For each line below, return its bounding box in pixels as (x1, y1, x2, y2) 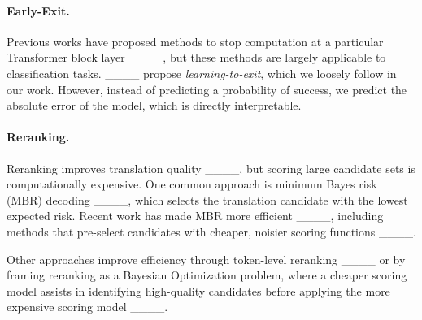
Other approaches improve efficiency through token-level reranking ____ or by (7, 250, 406, 267)
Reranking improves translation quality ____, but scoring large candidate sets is (7, 159, 415, 176)
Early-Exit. (7, 2, 70, 19)
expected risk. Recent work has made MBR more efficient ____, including (7, 207, 384, 224)
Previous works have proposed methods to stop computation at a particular (7, 32, 384, 50)
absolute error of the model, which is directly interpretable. (7, 97, 302, 114)
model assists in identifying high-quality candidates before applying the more (7, 282, 390, 299)
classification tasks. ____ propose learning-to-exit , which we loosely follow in (7, 64, 397, 81)
